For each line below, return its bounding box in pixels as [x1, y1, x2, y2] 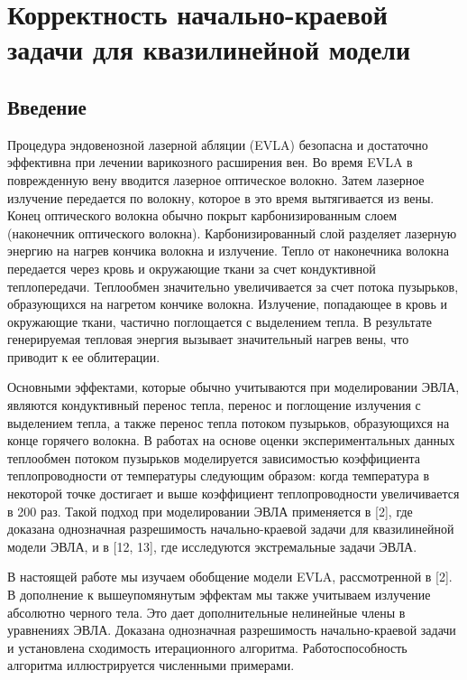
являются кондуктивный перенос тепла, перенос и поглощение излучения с [7, 396, 421, 415]
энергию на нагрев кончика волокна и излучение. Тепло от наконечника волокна [7, 241, 450, 260]
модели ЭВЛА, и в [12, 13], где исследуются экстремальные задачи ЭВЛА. [7, 536, 417, 555]
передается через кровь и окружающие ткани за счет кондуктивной [7, 258, 376, 277]
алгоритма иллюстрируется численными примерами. [7, 656, 295, 675]
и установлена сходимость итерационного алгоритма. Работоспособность [7, 638, 407, 657]
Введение [7, 92, 87, 120]
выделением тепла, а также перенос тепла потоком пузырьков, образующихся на [7, 413, 450, 432]
